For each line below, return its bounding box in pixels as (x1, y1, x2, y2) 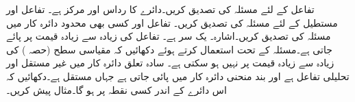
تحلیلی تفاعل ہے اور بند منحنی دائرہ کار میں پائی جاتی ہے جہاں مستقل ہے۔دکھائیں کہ (6, 68, 350, 83)
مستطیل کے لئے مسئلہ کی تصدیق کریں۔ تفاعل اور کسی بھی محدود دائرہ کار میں (6, 15, 338, 29)
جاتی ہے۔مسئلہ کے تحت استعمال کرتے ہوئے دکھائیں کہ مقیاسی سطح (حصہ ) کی (6, 42, 332, 56)
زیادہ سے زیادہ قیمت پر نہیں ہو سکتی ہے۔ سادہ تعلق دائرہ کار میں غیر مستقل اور (6, 55, 334, 70)
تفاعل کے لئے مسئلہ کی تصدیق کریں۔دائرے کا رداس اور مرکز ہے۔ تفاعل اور (6, 2, 315, 16)
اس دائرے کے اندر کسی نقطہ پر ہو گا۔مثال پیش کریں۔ (6, 82, 227, 97)
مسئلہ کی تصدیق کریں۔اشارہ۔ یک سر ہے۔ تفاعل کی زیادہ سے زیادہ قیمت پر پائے (6, 29, 331, 43)
